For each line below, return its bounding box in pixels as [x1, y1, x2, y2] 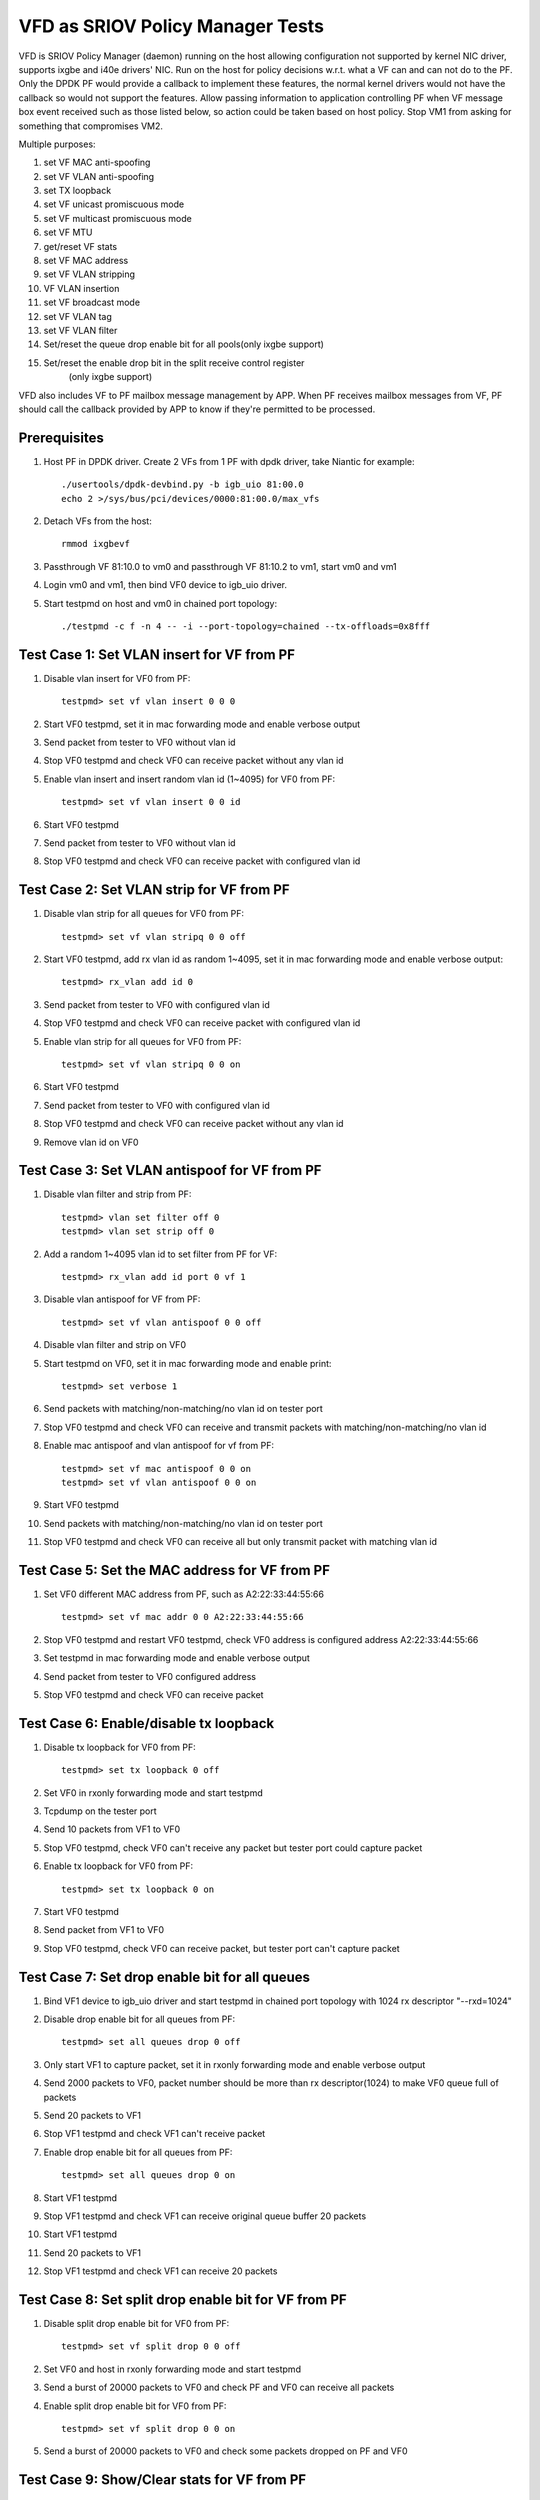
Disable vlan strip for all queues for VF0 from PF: [43, 908, 245, 920]
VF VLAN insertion [43, 282, 120, 294]
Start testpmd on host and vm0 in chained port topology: [43, 597, 278, 609]
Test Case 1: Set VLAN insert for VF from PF [18, 646, 295, 663]
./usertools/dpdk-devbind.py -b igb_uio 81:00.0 [61, 479, 304, 490]
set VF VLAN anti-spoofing [43, 170, 155, 182]
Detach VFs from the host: [43, 515, 152, 527]
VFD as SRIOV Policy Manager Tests [18, 15, 325, 37]
